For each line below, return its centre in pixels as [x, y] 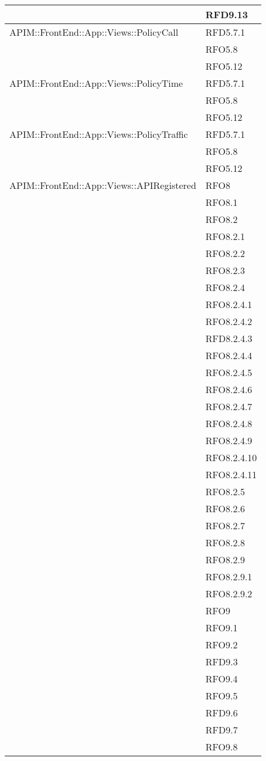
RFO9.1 [221, 628]
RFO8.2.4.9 [229, 440]
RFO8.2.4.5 [229, 372]
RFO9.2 [221, 645]
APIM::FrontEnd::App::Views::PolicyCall [94, 32]
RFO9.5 [221, 696]
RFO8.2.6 [225, 508]
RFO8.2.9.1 [229, 576]
